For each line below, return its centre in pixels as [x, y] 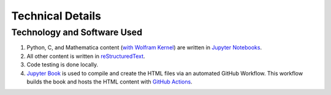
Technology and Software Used [77, 32]
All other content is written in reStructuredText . [86, 56]
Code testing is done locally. [63, 65]
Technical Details [56, 16]
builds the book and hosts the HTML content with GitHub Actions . [109, 82]
